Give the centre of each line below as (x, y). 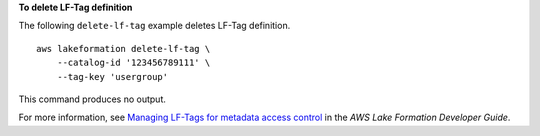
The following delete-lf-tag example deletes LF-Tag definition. (154, 26)
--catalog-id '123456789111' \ (133, 63)
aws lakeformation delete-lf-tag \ (123, 48)
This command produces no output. (92, 99)
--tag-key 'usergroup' (112, 76)
